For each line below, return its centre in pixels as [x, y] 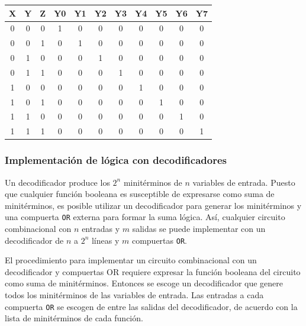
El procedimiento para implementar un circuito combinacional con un [131, 260]
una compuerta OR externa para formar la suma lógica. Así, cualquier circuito [145, 217]
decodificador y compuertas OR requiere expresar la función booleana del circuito [153, 271]
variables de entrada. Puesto [244, 182]
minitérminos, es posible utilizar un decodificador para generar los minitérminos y [153, 205]
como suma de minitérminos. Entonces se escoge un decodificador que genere [144, 283]
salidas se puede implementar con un [199, 228]
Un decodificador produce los [57, 182]
